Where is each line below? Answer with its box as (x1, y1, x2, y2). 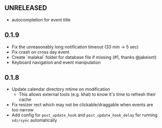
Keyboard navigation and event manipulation (11, 59, 101, 65)
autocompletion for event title (11, 17, 71, 22)
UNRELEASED (4, 4, 47, 12)
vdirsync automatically (11, 117, 57, 123)
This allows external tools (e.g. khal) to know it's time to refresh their (18, 91, 156, 97)
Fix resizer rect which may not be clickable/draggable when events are (11, 102, 153, 108)
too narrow (11, 107, 34, 113)
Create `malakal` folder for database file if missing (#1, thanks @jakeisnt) (11, 54, 157, 60)
